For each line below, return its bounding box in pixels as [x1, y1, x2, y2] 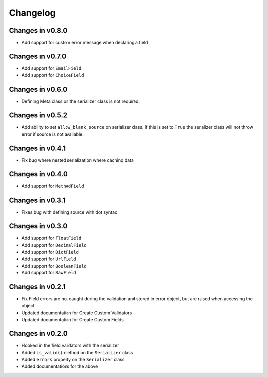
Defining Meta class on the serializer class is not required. [21, 98, 140, 104]
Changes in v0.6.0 [9, 85, 67, 94]
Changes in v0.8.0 [9, 26, 67, 35]
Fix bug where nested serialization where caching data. [21, 157, 135, 163]
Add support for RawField [21, 270, 76, 276]
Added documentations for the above [21, 363, 98, 369]
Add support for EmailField [21, 65, 82, 71]
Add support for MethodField [21, 183, 84, 189]
